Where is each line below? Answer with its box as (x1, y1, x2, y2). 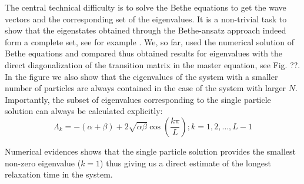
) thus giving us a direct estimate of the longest (100, 156, 271, 169)
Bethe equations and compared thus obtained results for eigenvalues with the (5, 47, 283, 59)
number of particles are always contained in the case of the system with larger (5, 82, 286, 94)
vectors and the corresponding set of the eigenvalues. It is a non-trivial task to (5, 12, 287, 25)
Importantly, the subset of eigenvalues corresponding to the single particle (5, 93, 271, 105)
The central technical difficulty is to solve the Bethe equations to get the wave (5, 1, 286, 13)
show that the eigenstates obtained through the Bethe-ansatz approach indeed (5, 24, 286, 36)
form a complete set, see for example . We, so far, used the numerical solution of (5, 35, 295, 48)
